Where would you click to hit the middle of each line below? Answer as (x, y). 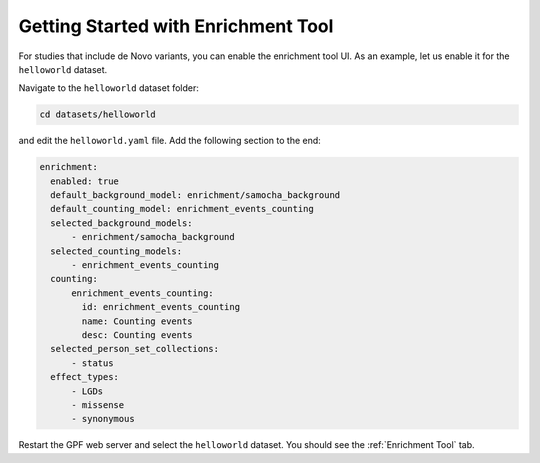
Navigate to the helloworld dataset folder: (109, 88)
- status (92, 363)
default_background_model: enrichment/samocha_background (195, 195)
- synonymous (103, 419)
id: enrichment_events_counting (160, 307)
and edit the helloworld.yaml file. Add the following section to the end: (170, 141)
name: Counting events (137, 321)
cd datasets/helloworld (98, 114)
